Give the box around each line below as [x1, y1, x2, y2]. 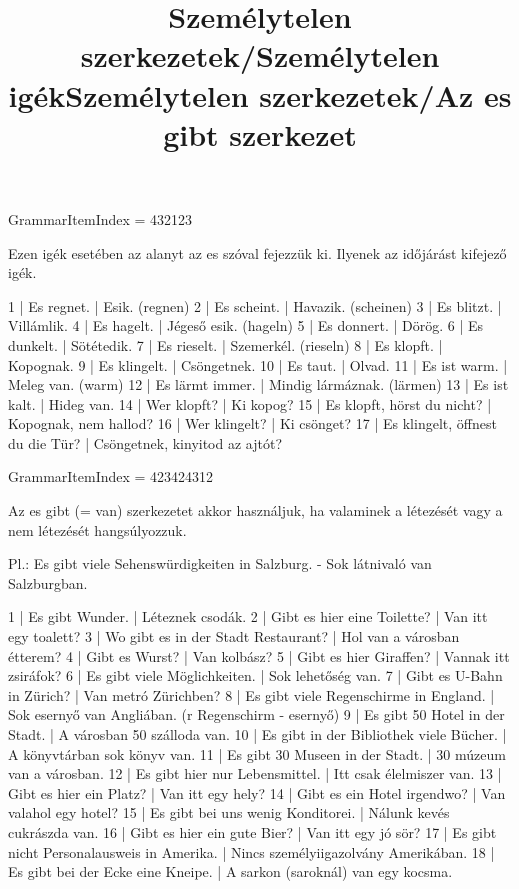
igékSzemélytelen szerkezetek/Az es [8, 74, 512, 115]
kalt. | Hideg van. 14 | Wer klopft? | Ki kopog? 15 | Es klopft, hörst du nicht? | [8, 393, 492, 414]
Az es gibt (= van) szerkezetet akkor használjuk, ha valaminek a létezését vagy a [8, 500, 503, 521]
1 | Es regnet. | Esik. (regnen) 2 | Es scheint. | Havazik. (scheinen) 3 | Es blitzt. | [8, 295, 502, 316]
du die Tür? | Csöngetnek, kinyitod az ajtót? [8, 432, 283, 453]
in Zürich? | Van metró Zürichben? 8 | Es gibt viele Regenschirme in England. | [8, 684, 495, 705]
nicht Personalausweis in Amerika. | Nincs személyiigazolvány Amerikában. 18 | [8, 841, 495, 862]
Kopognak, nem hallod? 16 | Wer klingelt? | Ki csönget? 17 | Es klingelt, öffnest [8, 413, 497, 434]
